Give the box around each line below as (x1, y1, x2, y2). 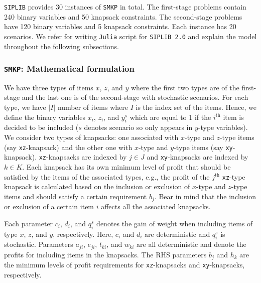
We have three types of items (4, 82, 93, 92)
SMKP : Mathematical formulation (4, 62, 135, 75)
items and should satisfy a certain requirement (4, 191, 147, 201)
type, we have (4, 102, 46, 112)
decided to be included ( (4, 122, 79, 132)
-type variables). (198, 122, 248, 132)
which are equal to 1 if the (129, 111, 211, 122)
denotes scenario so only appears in (84, 122, 193, 132)
